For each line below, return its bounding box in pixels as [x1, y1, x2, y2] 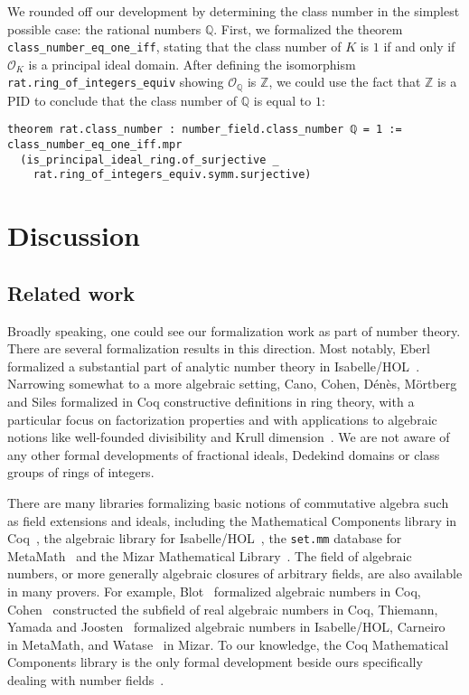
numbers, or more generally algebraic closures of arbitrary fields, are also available [7, 564, 463, 583]
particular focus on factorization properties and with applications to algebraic [7, 409, 437, 428]
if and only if [383, 37, 455, 56]
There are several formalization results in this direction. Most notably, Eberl [7, 339, 430, 358]
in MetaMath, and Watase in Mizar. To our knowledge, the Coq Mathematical [7, 634, 449, 653]
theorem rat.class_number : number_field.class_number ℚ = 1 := [7, 123, 402, 136]
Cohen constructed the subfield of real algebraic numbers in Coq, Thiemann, [7, 599, 438, 618]
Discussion [7, 217, 140, 254]
